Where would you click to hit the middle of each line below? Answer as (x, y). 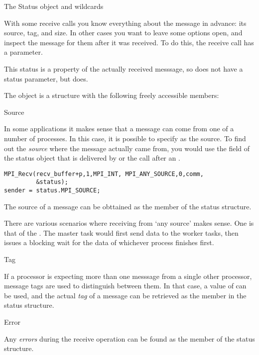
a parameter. (23, 52)
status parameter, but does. (46, 78)
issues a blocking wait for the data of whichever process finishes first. (109, 242)
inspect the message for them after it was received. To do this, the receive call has (129, 42)
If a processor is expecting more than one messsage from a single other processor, (128, 276)
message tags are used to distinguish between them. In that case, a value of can (125, 286)
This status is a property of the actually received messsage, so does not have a (124, 68)
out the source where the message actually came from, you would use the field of (127, 148)
